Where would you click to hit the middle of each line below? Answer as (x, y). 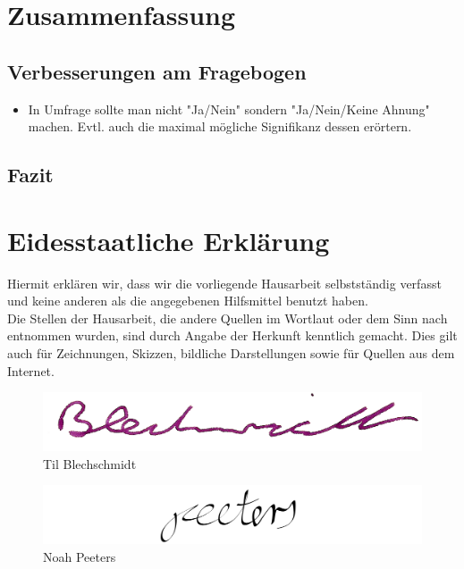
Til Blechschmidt (90, 463)
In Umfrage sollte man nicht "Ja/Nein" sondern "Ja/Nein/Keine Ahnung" (229, 109)
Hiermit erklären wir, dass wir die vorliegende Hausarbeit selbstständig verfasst (224, 283)
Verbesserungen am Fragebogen (157, 71)
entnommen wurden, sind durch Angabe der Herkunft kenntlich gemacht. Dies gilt (232, 335)
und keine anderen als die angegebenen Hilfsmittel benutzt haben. (188, 301)
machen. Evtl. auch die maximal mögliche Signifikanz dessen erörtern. (220, 126)
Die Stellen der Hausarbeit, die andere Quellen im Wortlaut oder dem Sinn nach (228, 318)
